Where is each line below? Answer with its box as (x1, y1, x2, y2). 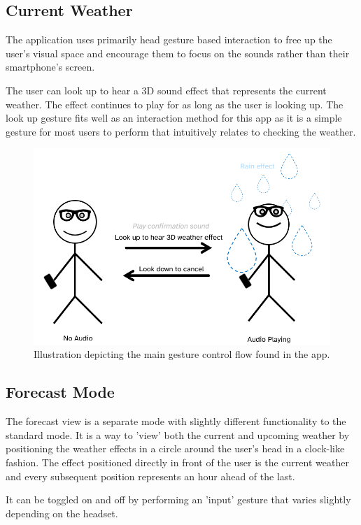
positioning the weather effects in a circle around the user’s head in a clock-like (6, 441, 345, 456)
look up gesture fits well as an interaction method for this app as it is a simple (6, 110, 342, 125)
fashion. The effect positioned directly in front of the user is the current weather (6, 454, 349, 469)
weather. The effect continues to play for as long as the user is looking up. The (6, 96, 344, 111)
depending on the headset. (6, 505, 118, 520)
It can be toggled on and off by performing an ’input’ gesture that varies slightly (6, 492, 351, 507)
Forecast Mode (6, 381, 115, 403)
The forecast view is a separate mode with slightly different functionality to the (6, 414, 346, 429)
